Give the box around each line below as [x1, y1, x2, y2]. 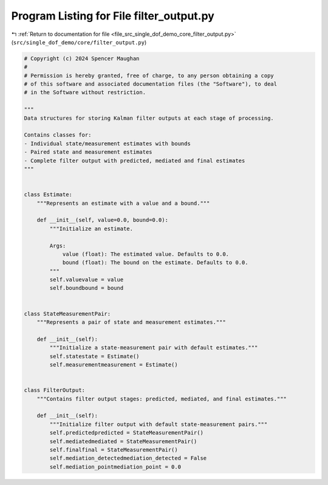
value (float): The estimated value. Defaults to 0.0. [62, 250, 230, 258]
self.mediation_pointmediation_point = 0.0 [49, 463, 182, 470]
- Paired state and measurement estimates [24, 149, 152, 156]
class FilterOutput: [24, 387, 85, 394]
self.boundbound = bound [49, 284, 124, 292]
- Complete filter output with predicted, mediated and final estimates [24, 157, 245, 164]
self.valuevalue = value [49, 277, 124, 283]
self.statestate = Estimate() [49, 353, 140, 360]
